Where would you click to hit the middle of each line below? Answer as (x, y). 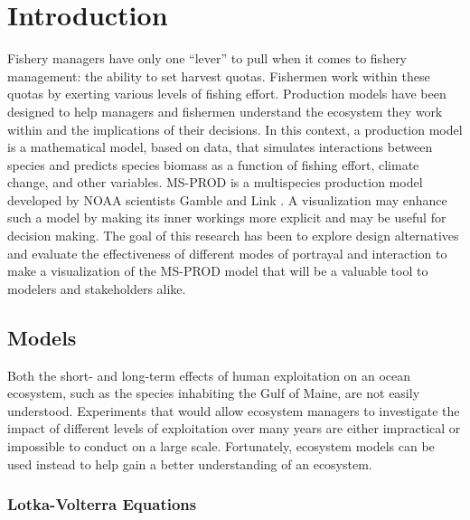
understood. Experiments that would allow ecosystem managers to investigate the (234, 410)
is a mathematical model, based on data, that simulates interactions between (220, 147)
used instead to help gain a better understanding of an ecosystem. (190, 463)
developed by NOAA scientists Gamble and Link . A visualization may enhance (227, 199)
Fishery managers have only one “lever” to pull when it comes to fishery (207, 58)
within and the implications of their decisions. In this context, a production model (235, 129)
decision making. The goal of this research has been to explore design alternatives (233, 236)
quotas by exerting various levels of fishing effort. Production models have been (227, 94)
